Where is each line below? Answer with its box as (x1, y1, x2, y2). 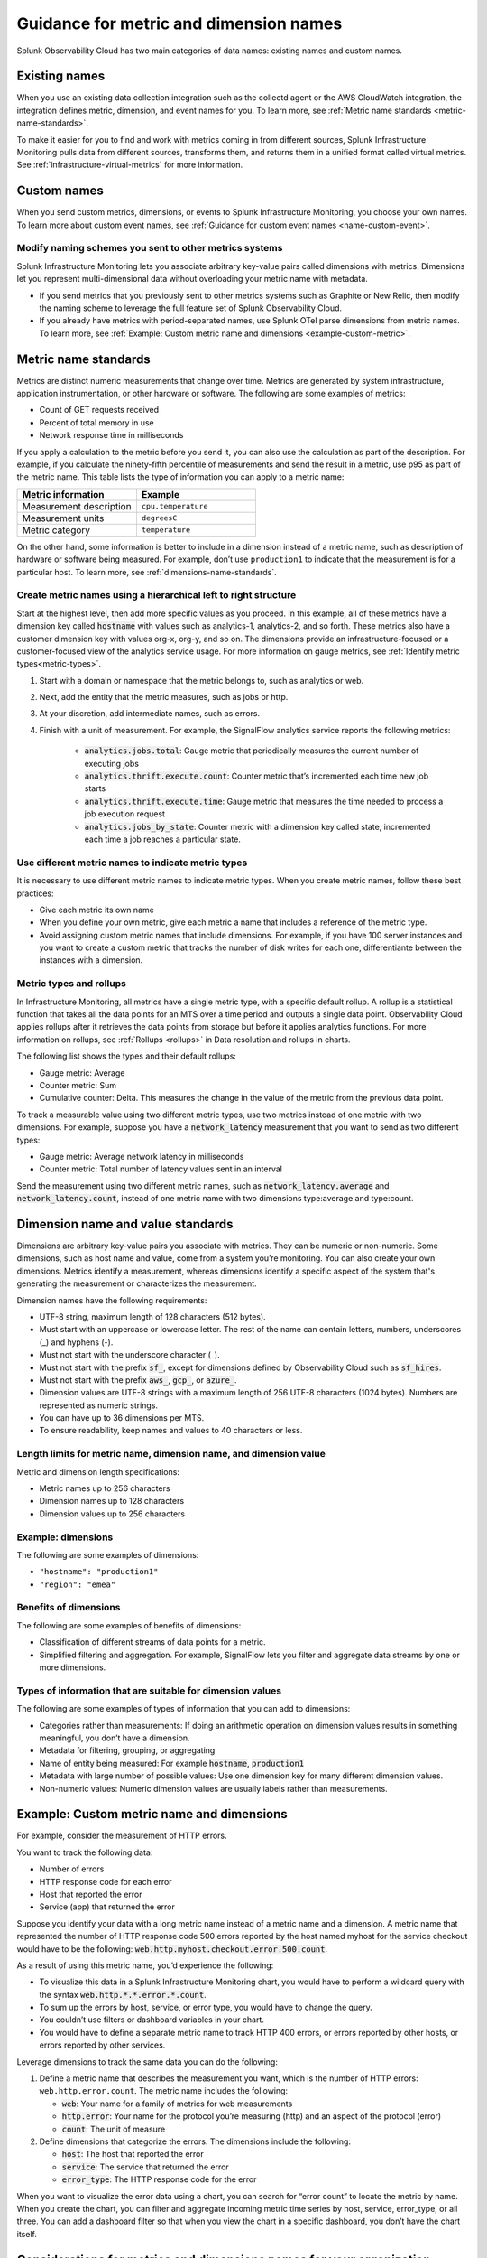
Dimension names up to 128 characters (39, 1496, 185, 1507)
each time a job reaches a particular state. (84, 834, 241, 844)
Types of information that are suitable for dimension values (16, 1684, 282, 1697)
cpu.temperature (141, 501, 208, 511)
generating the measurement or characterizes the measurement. (16, 1278, 257, 1289)
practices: (16, 888, 54, 899)
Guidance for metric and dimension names (16, 14, 343, 33)
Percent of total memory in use (39, 416, 155, 428)
